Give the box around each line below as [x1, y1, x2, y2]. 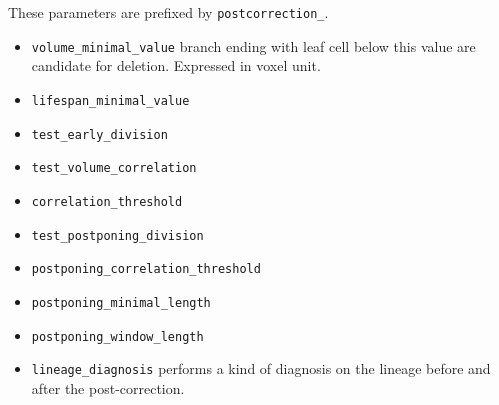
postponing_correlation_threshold [31, 262, 261, 277]
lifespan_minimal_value [31, 93, 190, 108]
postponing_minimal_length [31, 295, 211, 310]
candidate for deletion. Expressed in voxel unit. [31, 55, 321, 76]
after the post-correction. [31, 377, 185, 398]
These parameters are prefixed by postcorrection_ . [8, 2, 329, 22]
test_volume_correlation [31, 161, 197, 176]
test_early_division [31, 127, 168, 142]
